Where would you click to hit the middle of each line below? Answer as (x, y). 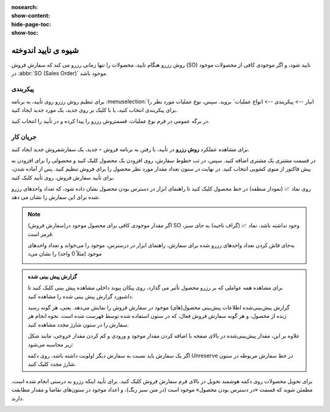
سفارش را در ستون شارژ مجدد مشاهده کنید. (79, 325)
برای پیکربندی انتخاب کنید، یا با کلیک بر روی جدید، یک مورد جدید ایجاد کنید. (94, 110)
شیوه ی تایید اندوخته (45, 50)
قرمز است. (41, 234)
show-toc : (25, 33)
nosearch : (24, 7)
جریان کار (24, 137)
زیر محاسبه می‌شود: (50, 344)
